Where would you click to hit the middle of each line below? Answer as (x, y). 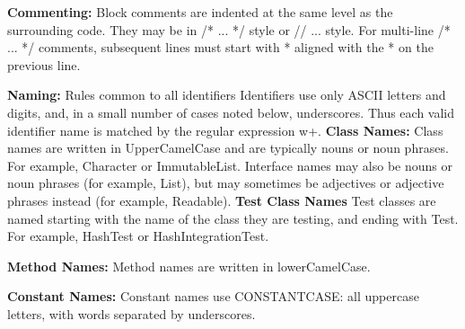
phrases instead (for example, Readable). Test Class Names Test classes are (222, 200)
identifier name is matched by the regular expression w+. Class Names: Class (225, 130)
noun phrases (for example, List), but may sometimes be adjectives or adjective (226, 183)
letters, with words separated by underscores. (132, 313)
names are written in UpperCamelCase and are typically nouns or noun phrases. (228, 148)
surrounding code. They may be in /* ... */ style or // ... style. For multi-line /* (229, 29)
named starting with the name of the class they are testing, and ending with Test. (233, 218)
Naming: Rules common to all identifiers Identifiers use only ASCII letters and (227, 95)
